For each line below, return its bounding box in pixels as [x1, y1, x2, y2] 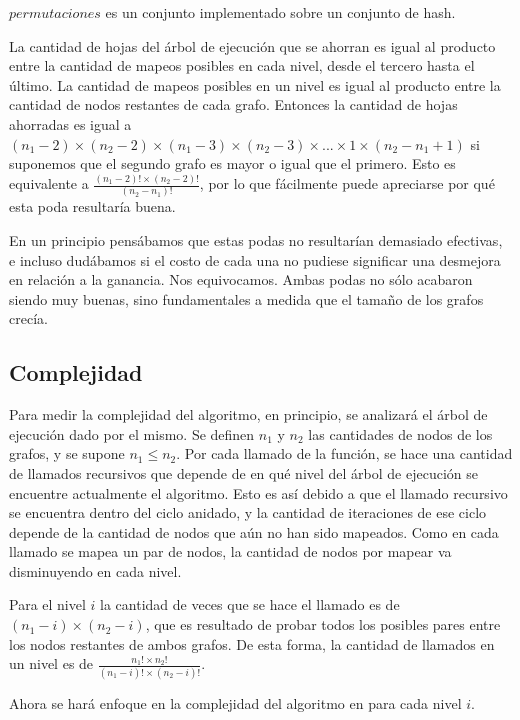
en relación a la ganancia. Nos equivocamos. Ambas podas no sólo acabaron [9, 269, 473, 290]
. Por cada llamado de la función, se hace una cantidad [176, 443, 513, 464]
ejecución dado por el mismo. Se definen [9, 423, 255, 444]
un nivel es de [9, 653, 94, 674]
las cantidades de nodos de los [308, 423, 493, 444]
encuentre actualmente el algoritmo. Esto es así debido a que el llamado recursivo [9, 482, 508, 503]
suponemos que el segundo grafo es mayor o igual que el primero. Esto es [9, 153, 456, 174]
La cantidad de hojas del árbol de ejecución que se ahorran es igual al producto [9, 35, 496, 56]
